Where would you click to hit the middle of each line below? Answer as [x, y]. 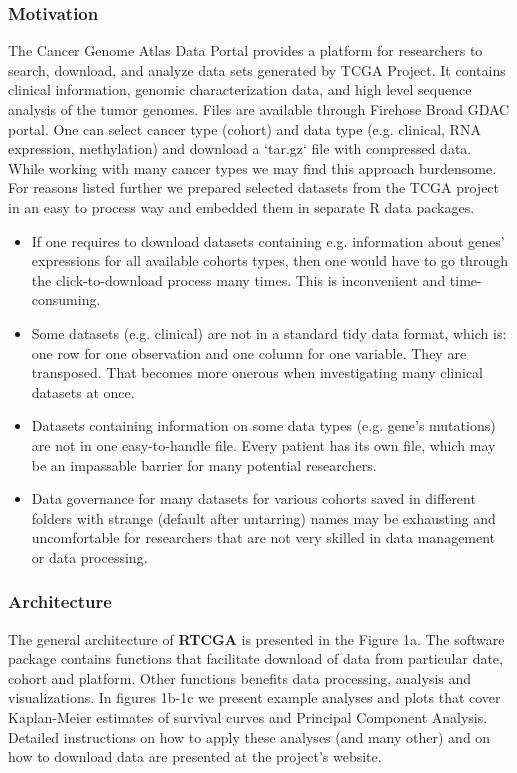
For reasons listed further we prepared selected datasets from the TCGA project [254, 187]
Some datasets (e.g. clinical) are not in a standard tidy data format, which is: [269, 332]
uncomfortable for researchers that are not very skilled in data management [263, 537]
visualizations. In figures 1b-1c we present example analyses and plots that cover [254, 697]
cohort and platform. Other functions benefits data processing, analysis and [240, 677]
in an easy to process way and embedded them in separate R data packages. [241, 206]
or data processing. [89, 556]
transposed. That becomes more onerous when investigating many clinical [257, 372]
